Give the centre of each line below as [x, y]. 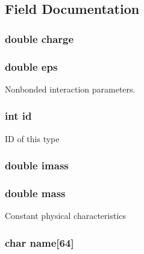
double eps [31, 66]
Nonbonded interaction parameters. [70, 89]
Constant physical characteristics [66, 216]
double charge [39, 38]
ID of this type [32, 138]
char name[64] [39, 242]
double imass [37, 165]
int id [18, 116]
